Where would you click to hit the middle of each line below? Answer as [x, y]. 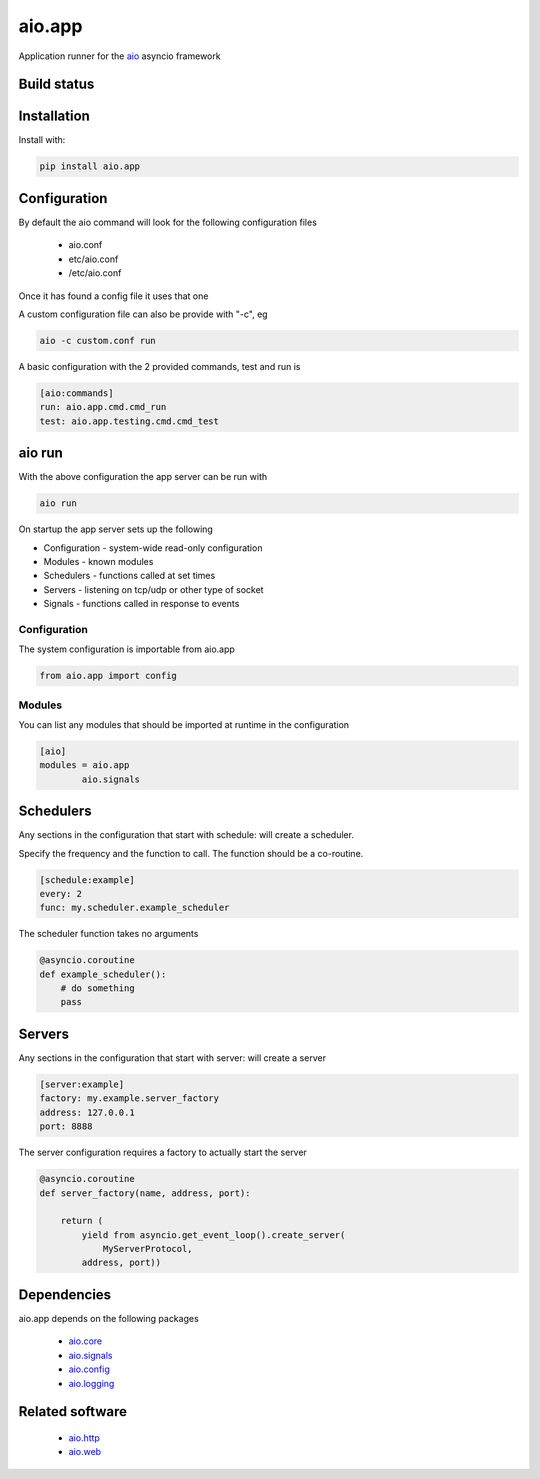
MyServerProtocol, [148, 1249]
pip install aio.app [89, 166]
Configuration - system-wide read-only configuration [153, 547]
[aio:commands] [76, 393]
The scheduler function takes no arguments [108, 934]
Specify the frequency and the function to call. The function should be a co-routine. [191, 853]
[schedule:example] [87, 879]
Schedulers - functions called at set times [129, 576]
